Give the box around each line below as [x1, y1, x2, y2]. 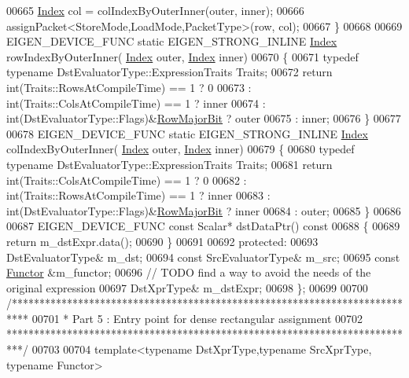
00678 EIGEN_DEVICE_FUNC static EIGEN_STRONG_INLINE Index [6, 125, 368, 141]
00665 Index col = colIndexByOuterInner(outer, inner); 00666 [6, 2, 304, 18]
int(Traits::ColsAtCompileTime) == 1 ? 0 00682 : [6, 171, 247, 188]
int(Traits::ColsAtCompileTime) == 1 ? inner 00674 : [6, 94, 266, 111]
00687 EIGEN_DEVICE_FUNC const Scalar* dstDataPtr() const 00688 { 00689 [6, 218, 400, 234]
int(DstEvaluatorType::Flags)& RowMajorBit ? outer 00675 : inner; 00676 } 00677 [6, 110, 401, 127]
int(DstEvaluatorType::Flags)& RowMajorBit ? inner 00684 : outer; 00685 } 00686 [6, 202, 401, 218]
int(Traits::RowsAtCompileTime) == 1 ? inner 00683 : [6, 187, 271, 204]
